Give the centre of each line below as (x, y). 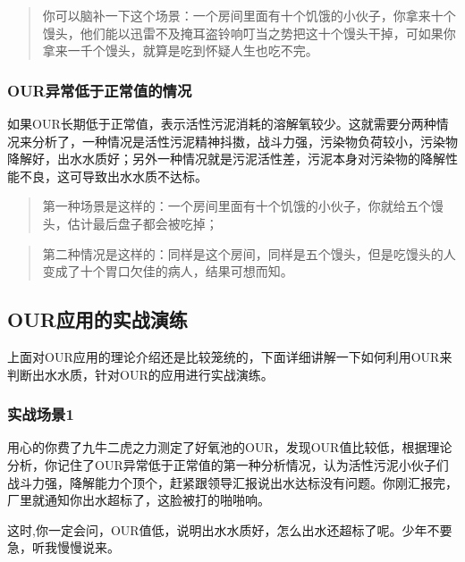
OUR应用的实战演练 (97, 319)
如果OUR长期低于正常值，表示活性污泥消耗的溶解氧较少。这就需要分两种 (222, 123)
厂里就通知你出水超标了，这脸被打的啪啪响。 (139, 500)
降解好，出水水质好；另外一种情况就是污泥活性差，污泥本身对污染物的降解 (226, 159)
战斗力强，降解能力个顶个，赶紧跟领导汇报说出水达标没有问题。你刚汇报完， (232, 482)
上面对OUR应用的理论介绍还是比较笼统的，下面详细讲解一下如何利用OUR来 (230, 356)
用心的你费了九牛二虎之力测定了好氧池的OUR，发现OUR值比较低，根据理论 (230, 447)
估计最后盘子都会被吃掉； (143, 223)
